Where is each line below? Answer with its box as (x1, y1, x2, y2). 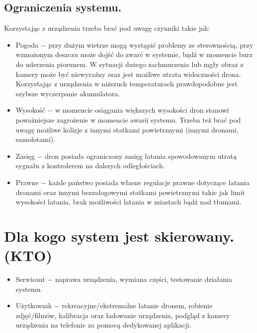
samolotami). (15, 134, 56, 144)
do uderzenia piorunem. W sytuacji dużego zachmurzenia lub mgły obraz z (15, 59, 244, 69)
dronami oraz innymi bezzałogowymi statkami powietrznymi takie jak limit (15, 187, 245, 197)
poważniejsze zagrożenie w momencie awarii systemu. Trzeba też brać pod (15, 114, 241, 125)
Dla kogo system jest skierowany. (4, 225, 235, 246)
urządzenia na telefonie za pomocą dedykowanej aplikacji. (15, 320, 191, 330)
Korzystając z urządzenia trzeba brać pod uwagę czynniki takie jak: (4, 23, 210, 33)
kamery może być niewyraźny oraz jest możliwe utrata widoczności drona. (15, 68, 241, 79)
